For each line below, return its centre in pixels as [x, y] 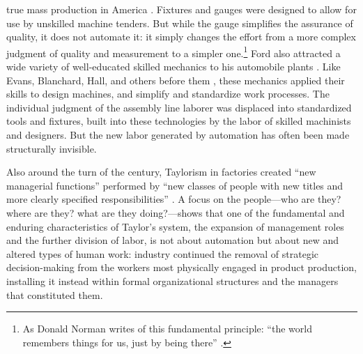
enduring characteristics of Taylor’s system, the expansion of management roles [175, 226]
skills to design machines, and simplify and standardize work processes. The [168, 94]
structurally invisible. [52, 148]
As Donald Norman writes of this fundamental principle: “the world [167, 329]
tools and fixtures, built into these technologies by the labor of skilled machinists [179, 121]
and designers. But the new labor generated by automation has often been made [178, 134]
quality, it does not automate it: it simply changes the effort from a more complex [181, 37]
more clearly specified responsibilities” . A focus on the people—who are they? [174, 199]
